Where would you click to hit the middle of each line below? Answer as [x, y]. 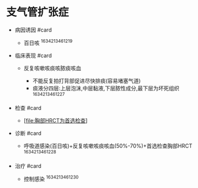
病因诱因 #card [33, 30]
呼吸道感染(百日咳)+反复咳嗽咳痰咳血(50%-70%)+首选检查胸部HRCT [108, 146]
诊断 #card [28, 133]
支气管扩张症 [38, 12]
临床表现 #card [33, 55]
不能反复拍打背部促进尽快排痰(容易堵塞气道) [87, 80]
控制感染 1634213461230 [51, 178]
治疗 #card [28, 166]
